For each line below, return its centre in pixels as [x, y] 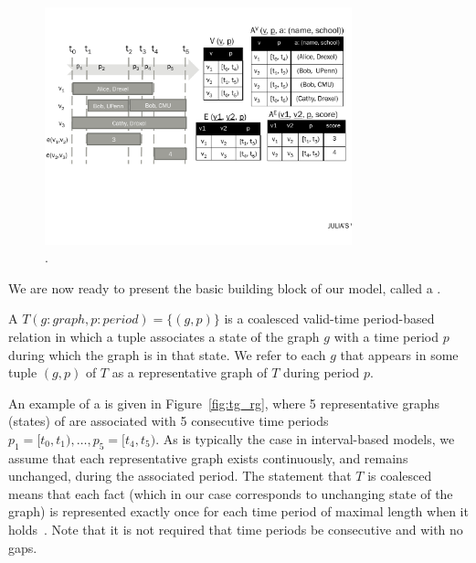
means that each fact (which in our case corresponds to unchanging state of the [231, 493]
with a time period [386, 336]
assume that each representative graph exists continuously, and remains [208, 457]
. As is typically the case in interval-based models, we [305, 438]
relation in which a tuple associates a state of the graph [164, 336]
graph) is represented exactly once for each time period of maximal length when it [238, 511]
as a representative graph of [190, 372]
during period [322, 372]
